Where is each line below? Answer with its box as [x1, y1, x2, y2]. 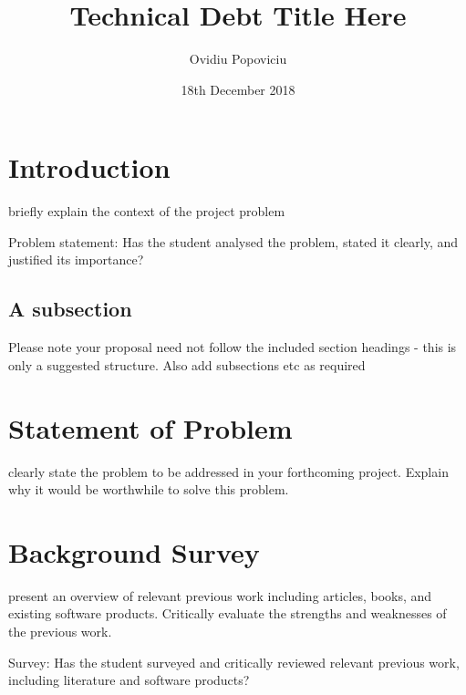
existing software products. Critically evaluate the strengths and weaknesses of [8, 604, 447, 623]
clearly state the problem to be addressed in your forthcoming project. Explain [8, 462, 449, 481]
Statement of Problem [8, 409, 293, 446]
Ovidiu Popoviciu [189, 49, 287, 68]
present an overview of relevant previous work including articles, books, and [8, 586, 432, 605]
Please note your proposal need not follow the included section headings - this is [8, 337, 457, 357]
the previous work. [8, 622, 112, 641]
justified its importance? [8, 250, 144, 269]
